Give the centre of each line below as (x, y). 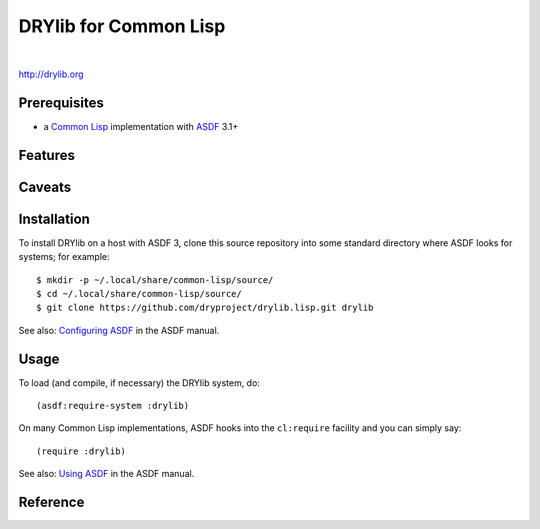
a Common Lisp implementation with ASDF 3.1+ (141, 126)
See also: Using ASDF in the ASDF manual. (106, 474)
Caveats (45, 186)
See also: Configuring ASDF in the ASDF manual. (119, 330)
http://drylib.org (51, 74)
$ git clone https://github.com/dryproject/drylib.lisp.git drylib (205, 308)
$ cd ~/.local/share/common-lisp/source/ (139, 293)
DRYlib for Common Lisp (122, 26)
